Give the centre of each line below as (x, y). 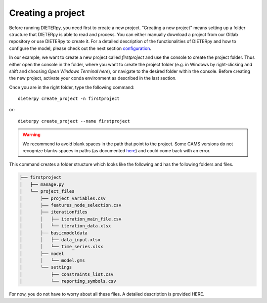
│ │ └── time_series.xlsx (61, 247)
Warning (31, 135)
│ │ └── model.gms (52, 260)
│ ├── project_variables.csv (63, 198)
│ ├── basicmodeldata (53, 233)
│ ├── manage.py (42, 184)
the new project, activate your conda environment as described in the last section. (93, 78)
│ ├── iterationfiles (53, 212)
